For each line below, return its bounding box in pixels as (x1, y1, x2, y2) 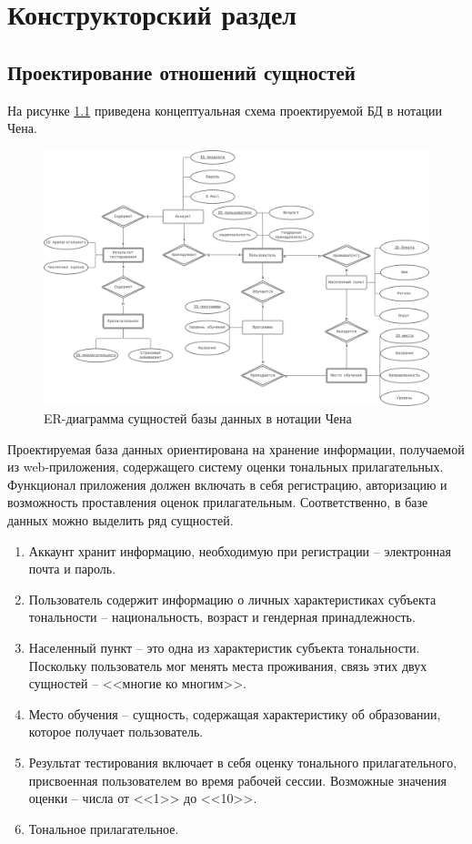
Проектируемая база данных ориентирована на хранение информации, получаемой (7, 439, 465, 458)
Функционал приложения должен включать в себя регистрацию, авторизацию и (7, 474, 447, 493)
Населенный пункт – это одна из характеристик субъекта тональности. (28, 638, 420, 657)
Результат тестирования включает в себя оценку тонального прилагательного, (28, 753, 457, 771)
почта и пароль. (28, 559, 116, 578)
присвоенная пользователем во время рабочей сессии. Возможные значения (28, 770, 447, 789)
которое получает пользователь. (28, 722, 204, 741)
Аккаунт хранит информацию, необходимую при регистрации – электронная (28, 541, 451, 560)
